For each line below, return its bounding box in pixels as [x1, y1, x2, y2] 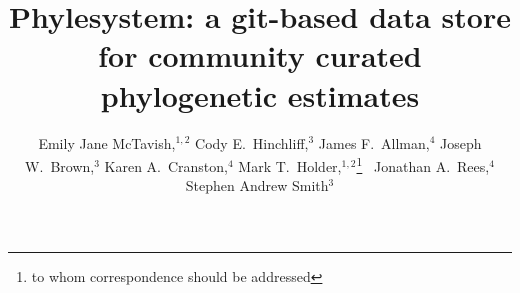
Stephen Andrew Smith [185, 175, 329, 196]
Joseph [440, 132, 482, 153]
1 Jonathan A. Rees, [356, 153, 490, 176]
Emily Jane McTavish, [38, 132, 176, 153]
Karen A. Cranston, [104, 155, 228, 176]
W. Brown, [25, 155, 95, 176]
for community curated [98, 35, 422, 76]
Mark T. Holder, [238, 155, 342, 176]
